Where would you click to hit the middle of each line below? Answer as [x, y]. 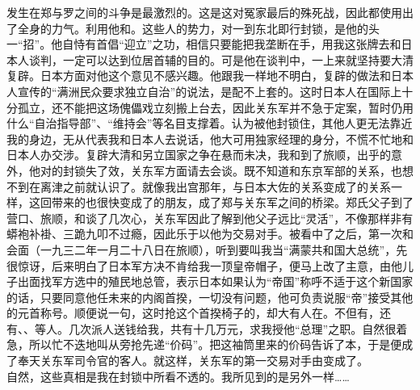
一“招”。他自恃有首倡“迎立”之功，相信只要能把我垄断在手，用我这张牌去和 [204, 44]
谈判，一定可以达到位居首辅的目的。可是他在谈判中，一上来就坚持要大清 [221, 59]
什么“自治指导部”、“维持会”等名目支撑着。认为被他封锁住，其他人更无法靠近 [210, 123]
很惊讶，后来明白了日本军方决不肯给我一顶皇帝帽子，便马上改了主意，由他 [204, 265]
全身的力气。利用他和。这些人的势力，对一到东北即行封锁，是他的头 [198, 28]
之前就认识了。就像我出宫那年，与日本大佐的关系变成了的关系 [227, 186]
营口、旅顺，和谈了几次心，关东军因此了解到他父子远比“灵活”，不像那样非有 [210, 218]
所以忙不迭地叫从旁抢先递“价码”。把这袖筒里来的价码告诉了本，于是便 [215, 344]
